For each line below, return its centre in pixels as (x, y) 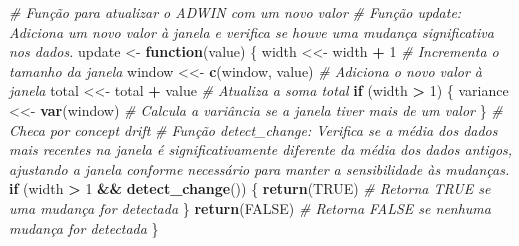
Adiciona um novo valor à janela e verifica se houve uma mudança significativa (251, 31)
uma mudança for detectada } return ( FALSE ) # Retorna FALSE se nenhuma (250, 207)
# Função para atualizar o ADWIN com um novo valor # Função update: (235, 12)
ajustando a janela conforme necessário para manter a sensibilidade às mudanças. (259, 168)
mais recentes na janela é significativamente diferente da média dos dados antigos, (261, 149)
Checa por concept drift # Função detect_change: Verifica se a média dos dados (253, 129)
